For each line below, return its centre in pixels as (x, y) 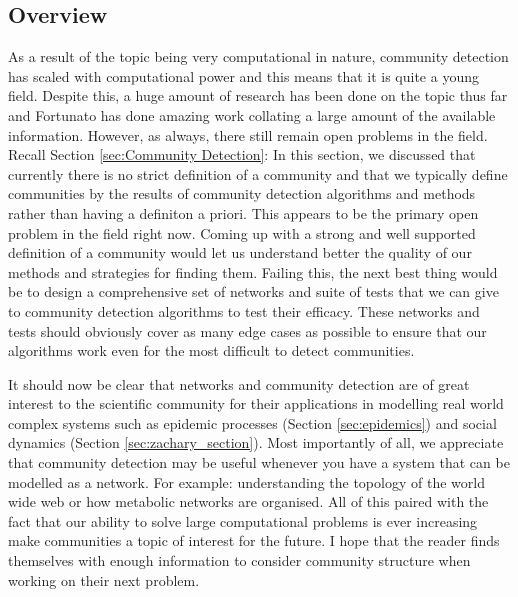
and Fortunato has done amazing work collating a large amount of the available (252, 114)
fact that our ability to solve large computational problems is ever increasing (243, 520)
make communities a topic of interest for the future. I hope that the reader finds (254, 540)
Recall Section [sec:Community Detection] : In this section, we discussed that (242, 154)
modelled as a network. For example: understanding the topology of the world (246, 481)
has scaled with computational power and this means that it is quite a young (243, 75)
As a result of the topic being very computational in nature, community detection (258, 56)
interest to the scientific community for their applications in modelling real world (256, 403)
